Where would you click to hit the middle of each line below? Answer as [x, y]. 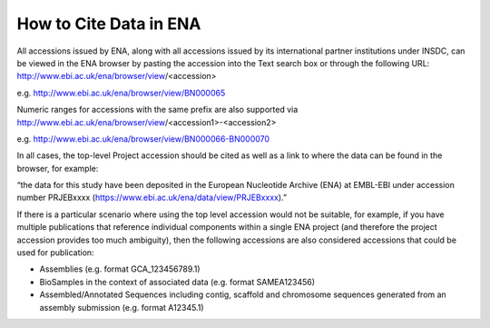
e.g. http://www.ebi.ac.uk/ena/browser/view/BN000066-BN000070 [143, 139]
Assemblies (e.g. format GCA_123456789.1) [120, 269]
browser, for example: [58, 168]
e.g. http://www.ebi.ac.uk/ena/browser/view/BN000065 [121, 93]
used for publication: [55, 253]
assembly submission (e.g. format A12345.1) [122, 307]
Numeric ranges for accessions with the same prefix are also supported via [157, 110]
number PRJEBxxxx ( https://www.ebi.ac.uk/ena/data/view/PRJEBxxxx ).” [152, 198]
